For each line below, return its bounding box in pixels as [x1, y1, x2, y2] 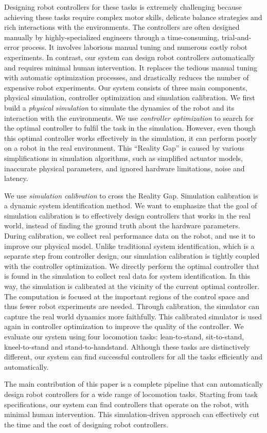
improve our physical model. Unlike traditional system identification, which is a [4, 240, 255, 251]
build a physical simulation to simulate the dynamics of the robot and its [4, 102, 235, 113]
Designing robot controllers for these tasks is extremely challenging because [4, 2, 242, 12]
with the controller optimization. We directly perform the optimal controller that [4, 260, 260, 271]
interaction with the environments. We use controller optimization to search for [4, 112, 254, 123]
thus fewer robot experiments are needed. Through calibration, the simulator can [4, 301, 259, 312]
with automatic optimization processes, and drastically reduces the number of [4, 72, 249, 83]
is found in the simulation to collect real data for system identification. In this [4, 270, 251, 281]
